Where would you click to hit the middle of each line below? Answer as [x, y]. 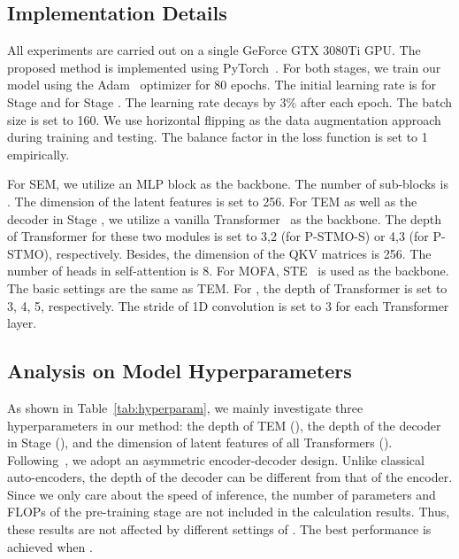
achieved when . [50, 546]
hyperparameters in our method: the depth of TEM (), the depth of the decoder [224, 425]
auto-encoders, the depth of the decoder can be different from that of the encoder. [230, 477]
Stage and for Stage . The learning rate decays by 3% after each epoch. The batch [230, 101]
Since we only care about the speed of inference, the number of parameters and [222, 494]
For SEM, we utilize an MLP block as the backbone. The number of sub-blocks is [228, 184]
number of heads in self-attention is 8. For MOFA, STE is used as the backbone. [228, 271]
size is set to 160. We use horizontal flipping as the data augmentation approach [224, 119]
